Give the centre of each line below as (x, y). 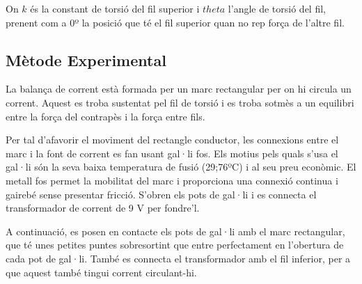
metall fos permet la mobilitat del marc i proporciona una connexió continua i (172, 180)
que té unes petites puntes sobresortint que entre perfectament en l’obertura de (175, 245)
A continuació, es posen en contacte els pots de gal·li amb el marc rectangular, (175, 231)
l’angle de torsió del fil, (277, 8)
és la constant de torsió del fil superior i (115, 8)
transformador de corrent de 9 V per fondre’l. (103, 208)
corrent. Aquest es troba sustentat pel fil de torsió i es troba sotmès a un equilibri (180, 102)
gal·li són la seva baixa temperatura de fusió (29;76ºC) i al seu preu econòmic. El (181, 167)
